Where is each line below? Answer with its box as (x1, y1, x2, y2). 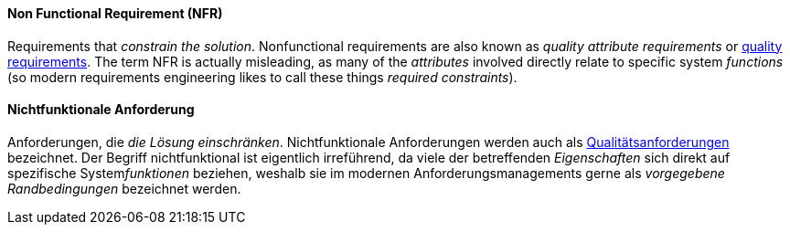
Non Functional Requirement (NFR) (7, 5, 223, 21)
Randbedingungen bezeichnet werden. (7, 180, 241, 196)
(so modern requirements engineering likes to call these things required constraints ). (7, 69, 518, 85)
